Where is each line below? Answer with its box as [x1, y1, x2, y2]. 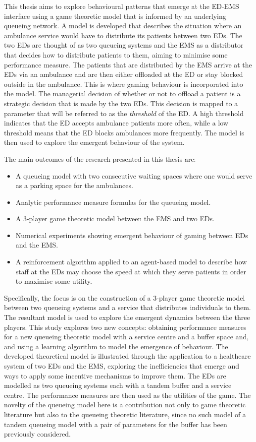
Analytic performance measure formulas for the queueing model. [15, 196, 211, 207]
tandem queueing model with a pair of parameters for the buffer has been [4, 419, 227, 429]
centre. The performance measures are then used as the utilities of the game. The [4, 389, 251, 400]
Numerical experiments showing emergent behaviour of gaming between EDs [15, 230, 248, 240]
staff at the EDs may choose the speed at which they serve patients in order [15, 266, 247, 276]
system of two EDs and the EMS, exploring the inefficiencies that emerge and [4, 361, 239, 371]
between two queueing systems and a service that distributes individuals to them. [4, 302, 251, 313]
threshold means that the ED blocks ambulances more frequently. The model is [4, 127, 245, 137]
